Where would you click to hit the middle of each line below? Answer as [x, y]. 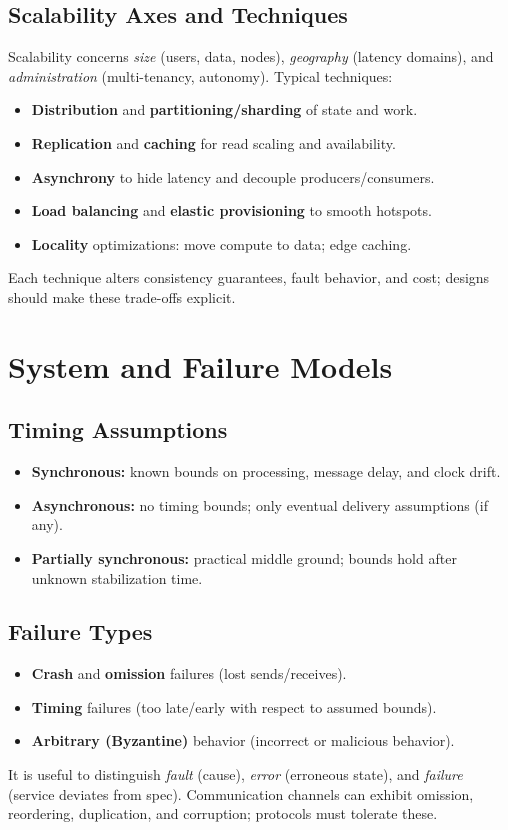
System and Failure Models [200, 365]
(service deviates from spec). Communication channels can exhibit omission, [241, 793]
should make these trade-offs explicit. [122, 296]
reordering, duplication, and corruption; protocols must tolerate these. [223, 813]
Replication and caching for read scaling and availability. [213, 142]
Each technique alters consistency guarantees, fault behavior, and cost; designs [249, 277]
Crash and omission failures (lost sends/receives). [189, 673]
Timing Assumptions [118, 429]
